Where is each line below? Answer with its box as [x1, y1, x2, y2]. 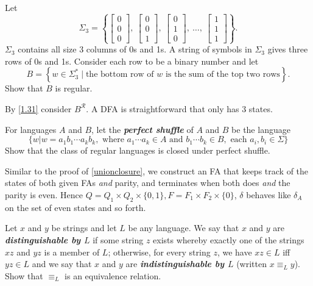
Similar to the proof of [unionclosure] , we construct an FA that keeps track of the [5, 164, 309, 177]
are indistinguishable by [125, 257, 225, 270]
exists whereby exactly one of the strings [153, 233, 304, 246]
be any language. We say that [128, 221, 239, 234]
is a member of [44, 245, 100, 258]
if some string [93, 233, 144, 246]
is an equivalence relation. [65, 269, 161, 282]
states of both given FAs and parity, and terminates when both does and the [5, 176, 290, 189]
